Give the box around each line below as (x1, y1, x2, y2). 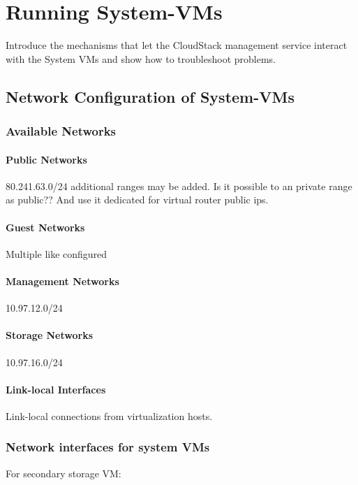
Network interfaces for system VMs (6, 438, 210, 456)
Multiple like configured (6, 246, 107, 261)
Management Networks (6, 273, 119, 288)
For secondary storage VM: (6, 465, 121, 480)
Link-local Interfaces (6, 382, 106, 396)
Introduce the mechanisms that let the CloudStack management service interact (6, 38, 348, 52)
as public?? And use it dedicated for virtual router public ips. (6, 192, 269, 207)
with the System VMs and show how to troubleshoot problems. (6, 51, 276, 66)
